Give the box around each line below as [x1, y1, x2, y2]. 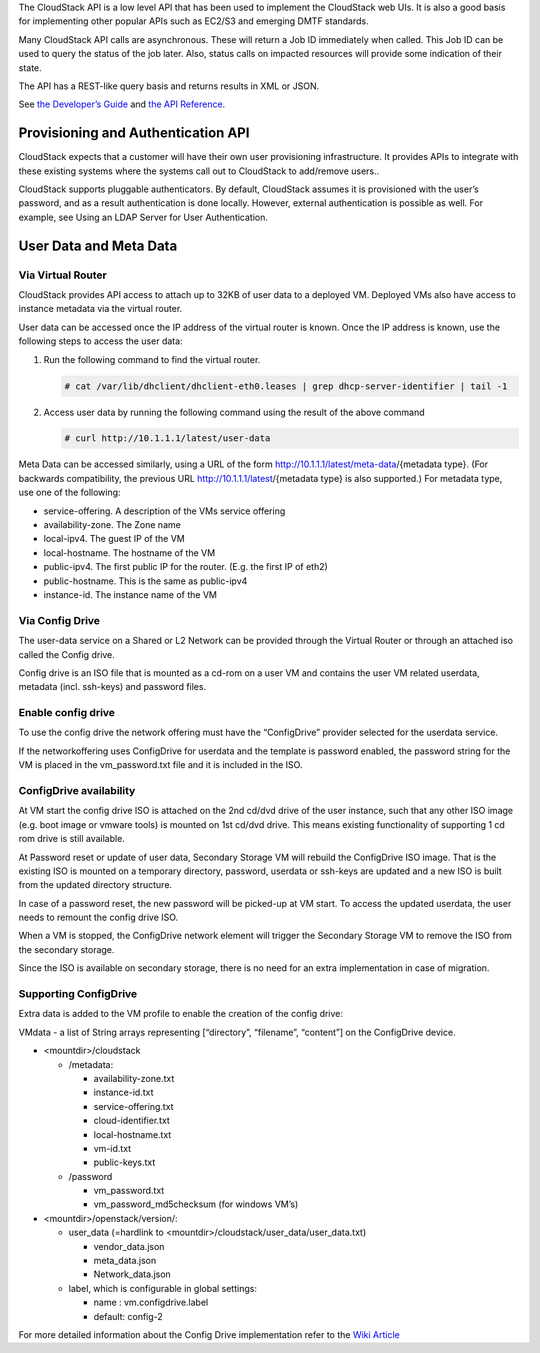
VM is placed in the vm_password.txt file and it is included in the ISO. [18, 759, 303, 771]
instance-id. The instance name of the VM [43, 588, 217, 600]
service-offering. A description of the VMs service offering [43, 505, 286, 517]
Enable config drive [18, 706, 115, 720]
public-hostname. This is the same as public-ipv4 [43, 575, 248, 587]
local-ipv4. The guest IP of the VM [43, 533, 185, 545]
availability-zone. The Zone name [43, 519, 182, 531]
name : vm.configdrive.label [93, 1296, 209, 1309]
